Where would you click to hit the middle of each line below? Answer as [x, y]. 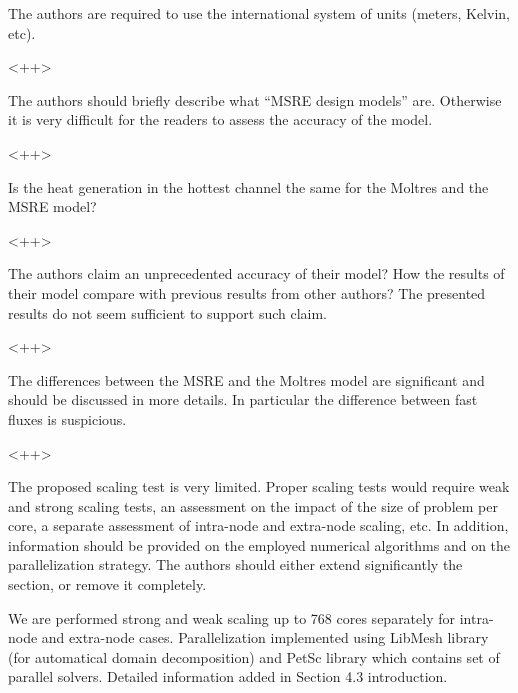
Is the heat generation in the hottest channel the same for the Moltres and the [248, 186]
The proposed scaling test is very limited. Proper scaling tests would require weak [259, 486]
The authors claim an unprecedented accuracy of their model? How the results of [256, 273]
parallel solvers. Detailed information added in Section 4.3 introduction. [228, 676]
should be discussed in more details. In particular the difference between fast [243, 399]
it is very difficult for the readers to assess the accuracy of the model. [220, 119]
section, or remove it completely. [107, 584]
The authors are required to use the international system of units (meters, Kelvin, [259, 13]
